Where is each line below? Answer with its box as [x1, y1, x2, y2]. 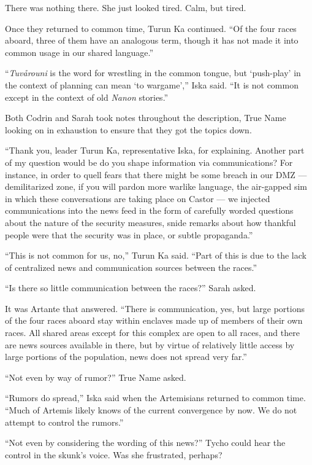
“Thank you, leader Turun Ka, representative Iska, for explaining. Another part [5, 144, 305, 157]
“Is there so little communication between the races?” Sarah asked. [5, 281, 256, 294]
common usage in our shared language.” [5, 45, 154, 58]
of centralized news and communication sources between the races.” [5, 260, 257, 273]
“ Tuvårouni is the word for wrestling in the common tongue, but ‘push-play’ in [5, 66, 301, 79]
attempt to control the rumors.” [5, 415, 124, 428]
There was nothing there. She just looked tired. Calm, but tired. [5, 1, 246, 14]
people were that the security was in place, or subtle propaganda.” [5, 228, 253, 241]
